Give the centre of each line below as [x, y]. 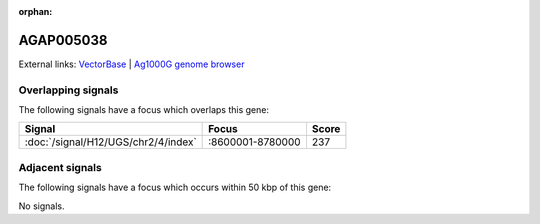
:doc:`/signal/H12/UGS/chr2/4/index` [110, 142]
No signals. [41, 206]
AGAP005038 [63, 40]
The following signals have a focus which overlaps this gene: [144, 110]
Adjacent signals [60, 167]
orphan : [35, 11]
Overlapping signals [68, 90]
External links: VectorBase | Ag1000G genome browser [131, 64]
